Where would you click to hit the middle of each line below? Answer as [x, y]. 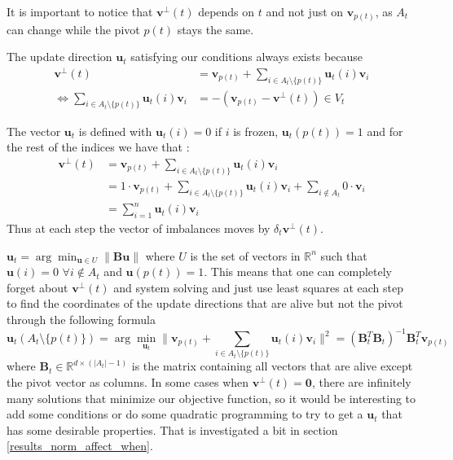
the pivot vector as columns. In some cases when [128, 381]
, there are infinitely [361, 381]
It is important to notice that [80, 11]
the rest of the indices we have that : [98, 147]
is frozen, [256, 131]
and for [385, 131]
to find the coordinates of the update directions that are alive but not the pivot [205, 303]
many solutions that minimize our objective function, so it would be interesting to [211, 398]
